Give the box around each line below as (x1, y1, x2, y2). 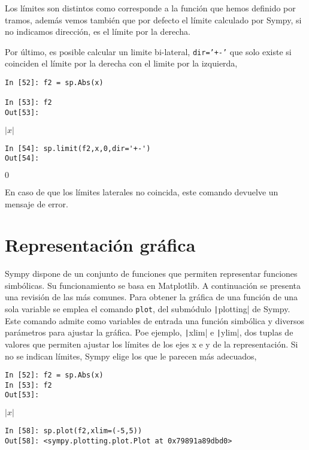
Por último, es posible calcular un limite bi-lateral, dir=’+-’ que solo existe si (5, 45, 292, 58)
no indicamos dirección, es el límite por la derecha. (5, 25, 190, 38)
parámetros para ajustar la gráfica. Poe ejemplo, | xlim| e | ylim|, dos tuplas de (5, 326, 293, 339)
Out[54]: (5, 154, 40, 163)
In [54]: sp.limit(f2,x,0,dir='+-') (5, 144, 151, 153)
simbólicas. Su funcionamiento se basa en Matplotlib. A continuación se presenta (5, 279, 301, 291)
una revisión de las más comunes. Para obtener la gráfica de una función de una (5, 291, 298, 303)
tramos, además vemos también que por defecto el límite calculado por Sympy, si (5, 13, 302, 26)
